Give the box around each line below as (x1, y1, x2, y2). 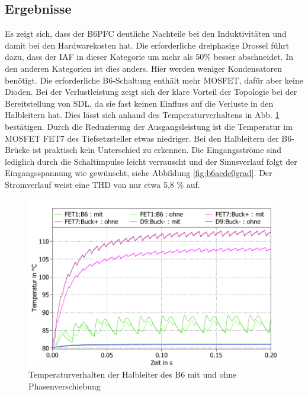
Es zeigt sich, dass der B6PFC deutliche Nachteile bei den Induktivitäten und (5, 27, 287, 40)
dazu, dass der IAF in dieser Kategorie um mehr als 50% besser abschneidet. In (5, 50, 293, 63)
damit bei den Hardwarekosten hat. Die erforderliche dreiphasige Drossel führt (5, 39, 290, 51)
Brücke (5, 143, 30, 156)
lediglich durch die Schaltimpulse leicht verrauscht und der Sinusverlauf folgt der (5, 155, 297, 167)
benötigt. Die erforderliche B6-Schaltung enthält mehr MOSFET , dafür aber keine (5, 74, 303, 86)
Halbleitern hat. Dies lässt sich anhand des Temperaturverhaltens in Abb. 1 (5, 108, 280, 121)
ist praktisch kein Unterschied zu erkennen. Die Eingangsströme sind (32, 143, 282, 156)
